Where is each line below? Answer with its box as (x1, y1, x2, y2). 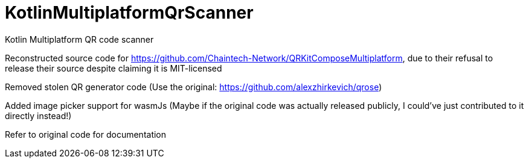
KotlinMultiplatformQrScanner (5, 2, 254, 23)
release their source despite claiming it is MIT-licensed (5, 63, 222, 73)
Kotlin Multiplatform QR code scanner (5, 34, 154, 45)
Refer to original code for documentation (5, 129, 167, 140)
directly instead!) (5, 110, 72, 121)
